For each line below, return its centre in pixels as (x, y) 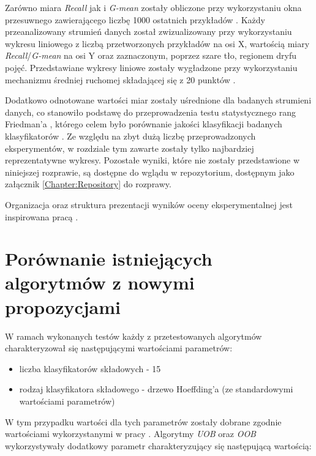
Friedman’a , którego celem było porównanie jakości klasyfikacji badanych (144, 124)
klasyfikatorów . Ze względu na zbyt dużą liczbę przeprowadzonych (130, 136)
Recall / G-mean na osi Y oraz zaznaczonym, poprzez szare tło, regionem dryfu (151, 55)
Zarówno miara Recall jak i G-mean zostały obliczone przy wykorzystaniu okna (153, 7)
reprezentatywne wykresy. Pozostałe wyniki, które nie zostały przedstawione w (152, 160)
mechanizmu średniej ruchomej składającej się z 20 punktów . (120, 79)
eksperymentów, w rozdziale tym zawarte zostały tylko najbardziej (130, 148)
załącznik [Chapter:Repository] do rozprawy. (88, 184)
